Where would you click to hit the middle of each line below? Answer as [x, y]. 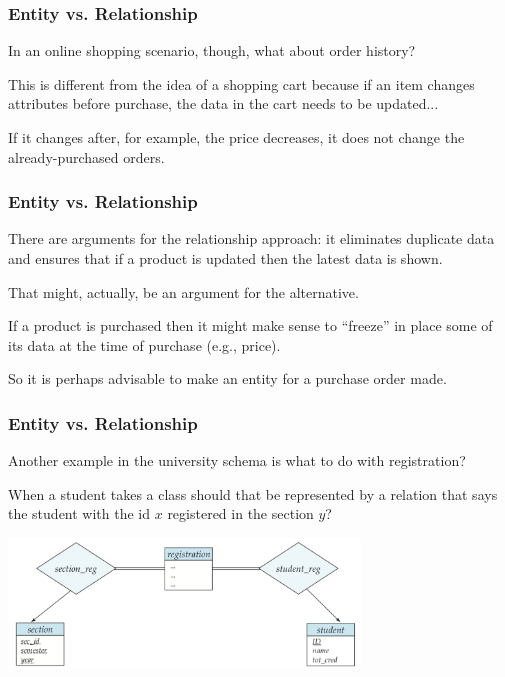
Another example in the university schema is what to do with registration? [237, 460]
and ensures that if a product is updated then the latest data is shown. [225, 258]
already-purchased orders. [86, 156]
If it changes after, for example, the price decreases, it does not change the [236, 137]
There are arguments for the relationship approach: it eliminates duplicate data [251, 238]
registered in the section [240, 513]
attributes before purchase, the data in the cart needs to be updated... [223, 103]
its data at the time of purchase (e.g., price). [144, 344]
